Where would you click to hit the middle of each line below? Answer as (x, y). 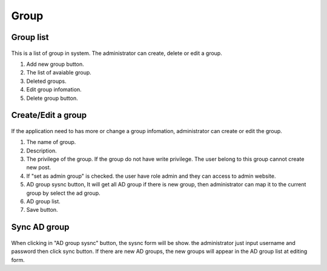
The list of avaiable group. (59, 73)
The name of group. (51, 142)
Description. (41, 151)
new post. (39, 168)
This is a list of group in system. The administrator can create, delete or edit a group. (117, 53)
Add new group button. (55, 64)
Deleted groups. (46, 81)
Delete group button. (52, 98)
